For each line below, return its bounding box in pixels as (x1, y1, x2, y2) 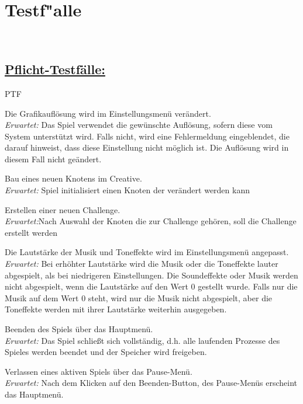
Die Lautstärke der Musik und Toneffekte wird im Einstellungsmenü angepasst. (5, 246, 289, 258)
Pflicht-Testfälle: (5, 60, 105, 78)
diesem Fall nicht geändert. (5, 152, 102, 165)
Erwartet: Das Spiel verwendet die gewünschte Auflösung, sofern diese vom (5, 119, 273, 131)
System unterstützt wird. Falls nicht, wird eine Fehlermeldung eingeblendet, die (5, 130, 290, 142)
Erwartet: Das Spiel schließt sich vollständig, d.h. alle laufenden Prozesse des (5, 334, 280, 346)
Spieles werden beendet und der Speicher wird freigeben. (5, 346, 207, 358)
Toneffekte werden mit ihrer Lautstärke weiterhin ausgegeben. (5, 303, 227, 315)
